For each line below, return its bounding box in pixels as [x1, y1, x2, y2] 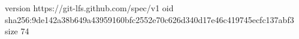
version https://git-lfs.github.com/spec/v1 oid [5, 2, 174, 14]
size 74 [5, 25, 29, 37]
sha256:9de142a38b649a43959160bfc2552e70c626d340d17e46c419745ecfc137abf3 [5, 13, 294, 25]
